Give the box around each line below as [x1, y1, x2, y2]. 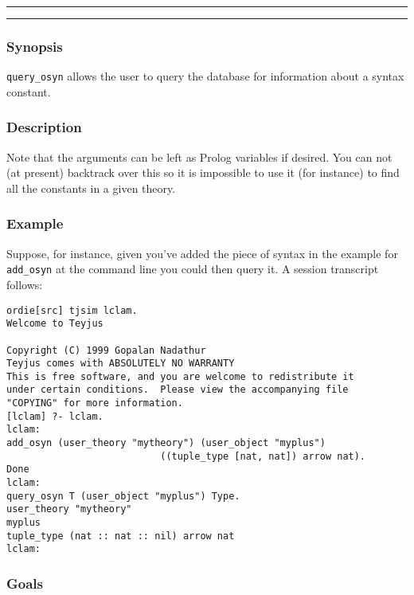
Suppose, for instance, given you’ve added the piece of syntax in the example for [6, 245, 398, 261]
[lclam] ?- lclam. [6, 410, 103, 422]
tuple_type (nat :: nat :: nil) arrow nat [6, 530, 235, 542]
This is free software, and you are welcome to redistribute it [6, 370, 354, 382]
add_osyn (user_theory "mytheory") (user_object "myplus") [6, 437, 326, 449]
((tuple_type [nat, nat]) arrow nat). [160, 450, 366, 462]
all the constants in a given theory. [6, 179, 176, 196]
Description [6, 117, 82, 137]
